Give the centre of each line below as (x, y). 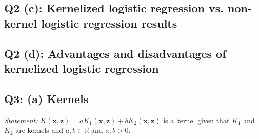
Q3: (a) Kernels (46, 98)
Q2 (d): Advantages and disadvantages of (115, 53)
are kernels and (39, 130)
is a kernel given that (196, 120)
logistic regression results (109, 23)
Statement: (21, 120)
